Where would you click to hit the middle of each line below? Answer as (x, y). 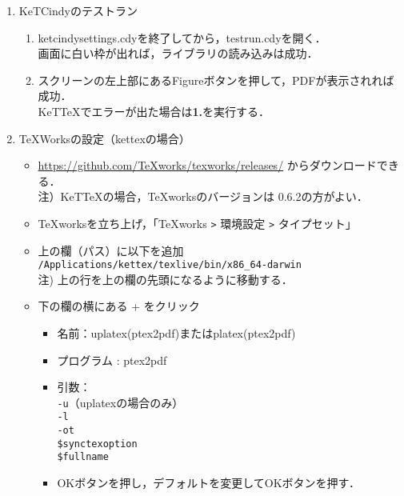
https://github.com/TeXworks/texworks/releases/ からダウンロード (207, 165)
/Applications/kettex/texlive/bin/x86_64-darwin (170, 265)
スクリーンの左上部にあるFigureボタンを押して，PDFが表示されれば (216, 80)
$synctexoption (97, 444)
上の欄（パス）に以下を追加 (111, 250)
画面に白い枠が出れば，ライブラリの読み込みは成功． (178, 53)
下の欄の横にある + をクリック (119, 306)
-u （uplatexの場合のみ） (120, 402)
